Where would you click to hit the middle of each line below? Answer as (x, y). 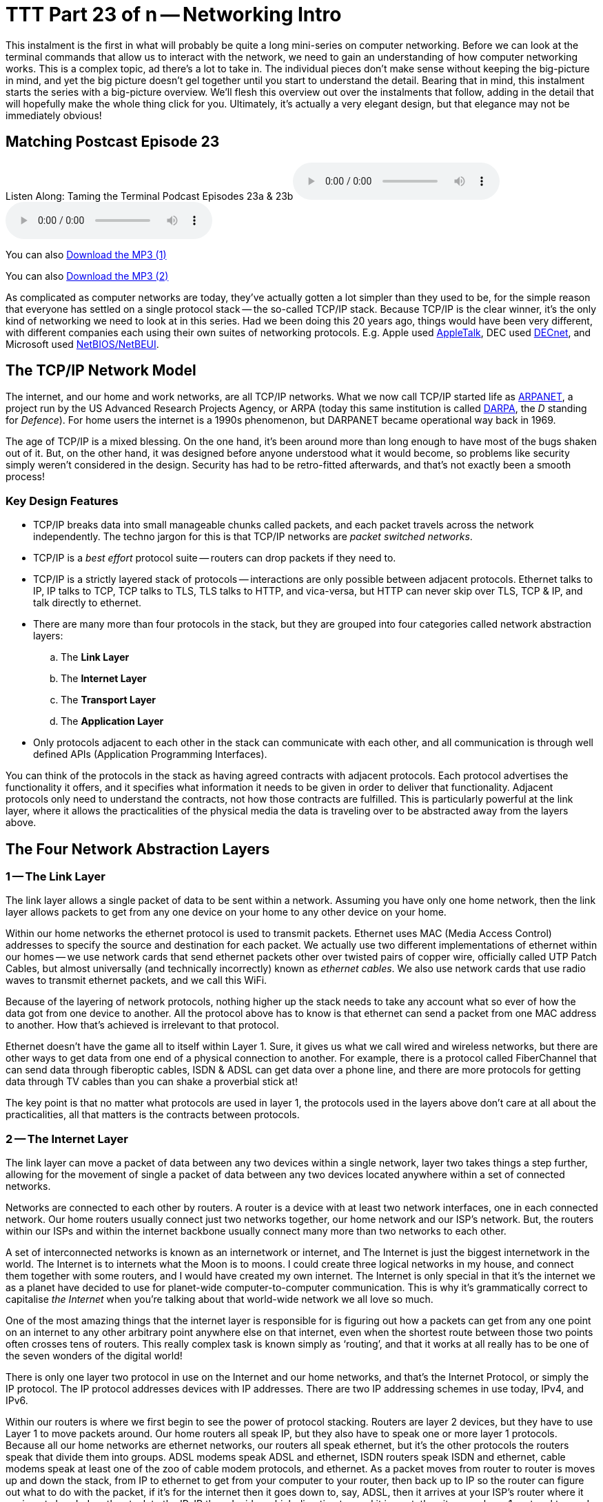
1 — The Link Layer (55, 877)
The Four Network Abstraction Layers (138, 849)
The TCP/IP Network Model (101, 371)
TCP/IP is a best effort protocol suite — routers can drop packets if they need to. (215, 558)
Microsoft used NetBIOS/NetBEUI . (82, 344)
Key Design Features (62, 501)
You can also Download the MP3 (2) (87, 276)
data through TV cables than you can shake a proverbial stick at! (152, 1082)
